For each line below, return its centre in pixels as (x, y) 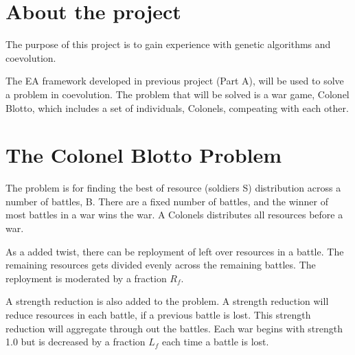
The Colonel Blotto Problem (144, 155)
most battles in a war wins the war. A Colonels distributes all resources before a (174, 215)
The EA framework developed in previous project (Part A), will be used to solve (175, 81)
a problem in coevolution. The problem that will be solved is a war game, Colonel (177, 94)
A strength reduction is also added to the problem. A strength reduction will (167, 301)
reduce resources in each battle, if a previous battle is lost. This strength (158, 314)
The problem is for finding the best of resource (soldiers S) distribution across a (173, 188)
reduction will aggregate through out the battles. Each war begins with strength (174, 328)
